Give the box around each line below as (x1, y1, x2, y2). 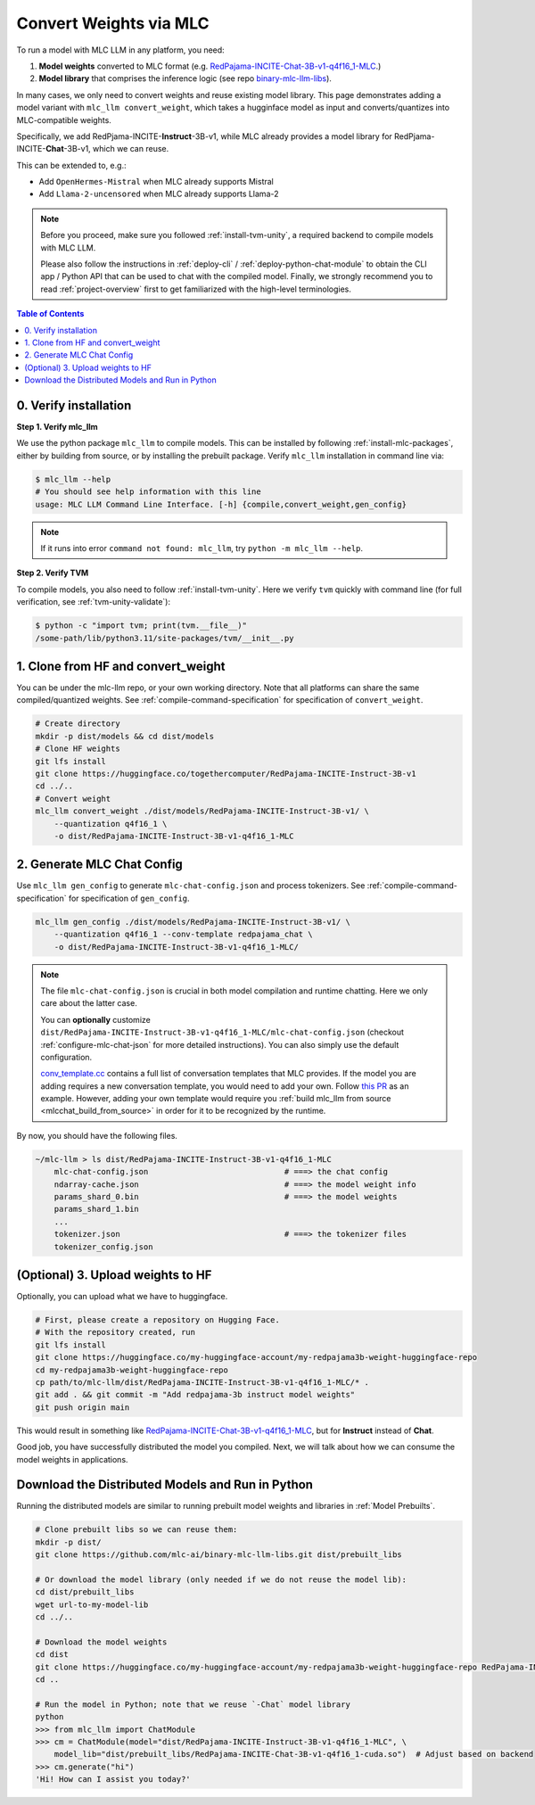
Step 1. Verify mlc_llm (16, 422, 98, 433)
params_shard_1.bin (53, 1204, 140, 1215)
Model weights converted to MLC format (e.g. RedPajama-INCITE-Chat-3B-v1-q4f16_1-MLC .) (38, 61, 382, 71)
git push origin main (35, 1402, 130, 1413)
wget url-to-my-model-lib (35, 1599, 149, 1610)
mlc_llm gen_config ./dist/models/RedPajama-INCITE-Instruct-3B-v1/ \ (35, 917, 351, 927)
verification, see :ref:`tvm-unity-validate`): (16, 597, 171, 607)
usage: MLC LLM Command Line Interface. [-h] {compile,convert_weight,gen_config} (35, 499, 407, 509)
